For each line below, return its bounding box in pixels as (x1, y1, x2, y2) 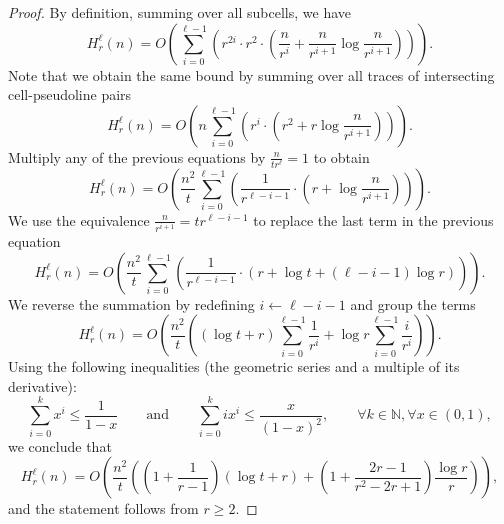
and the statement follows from (8, 498, 199, 519)
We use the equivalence (8, 209, 150, 230)
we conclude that (8, 435, 112, 456)
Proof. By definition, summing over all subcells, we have (8, 2, 351, 22)
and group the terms (350, 293, 476, 314)
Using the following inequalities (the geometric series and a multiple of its (8, 356, 460, 377)
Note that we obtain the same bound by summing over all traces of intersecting (8, 64, 495, 85)
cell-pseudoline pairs (8, 84, 132, 105)
